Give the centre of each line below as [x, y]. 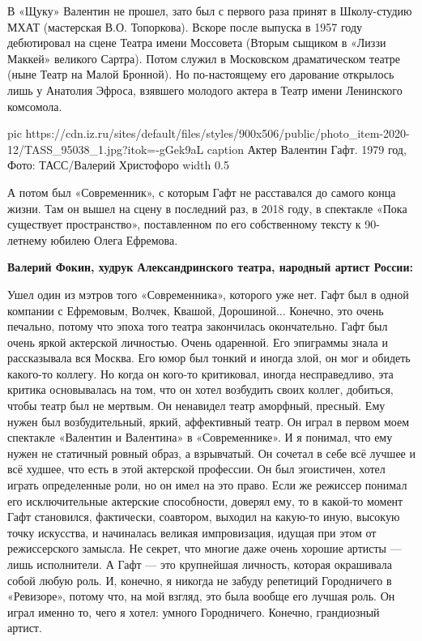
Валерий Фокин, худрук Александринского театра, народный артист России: [210, 267]
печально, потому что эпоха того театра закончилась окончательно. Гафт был [198, 326]
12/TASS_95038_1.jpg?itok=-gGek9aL [106, 149]
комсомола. [35, 106]
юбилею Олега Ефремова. [114, 239]
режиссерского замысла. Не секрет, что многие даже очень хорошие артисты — [205, 548]
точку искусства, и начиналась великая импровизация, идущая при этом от [192, 532]
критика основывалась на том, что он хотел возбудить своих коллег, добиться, [200, 389]
